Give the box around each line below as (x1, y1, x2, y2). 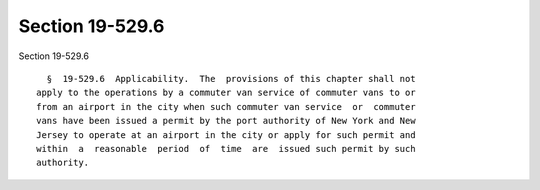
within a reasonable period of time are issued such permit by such (36, 143, 416, 154)
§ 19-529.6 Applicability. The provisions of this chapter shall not (46, 73, 416, 84)
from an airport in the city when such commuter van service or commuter (36, 101, 416, 112)
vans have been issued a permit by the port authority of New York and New (36, 115, 416, 127)
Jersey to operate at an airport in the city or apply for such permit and (36, 129, 416, 140)
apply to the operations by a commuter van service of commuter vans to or (36, 87, 416, 99)
